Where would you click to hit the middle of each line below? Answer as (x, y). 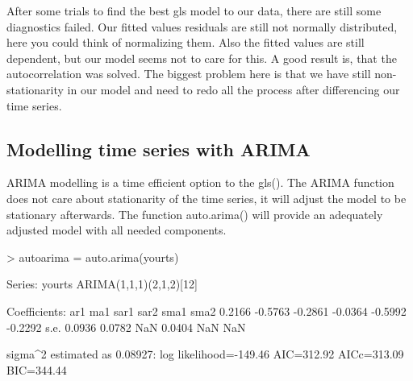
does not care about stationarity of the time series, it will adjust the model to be (206, 198)
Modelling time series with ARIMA (159, 149)
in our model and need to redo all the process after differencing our (234, 89)
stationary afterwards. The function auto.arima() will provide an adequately (195, 214)
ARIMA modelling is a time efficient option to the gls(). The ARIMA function (200, 182)
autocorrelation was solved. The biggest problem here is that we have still (189, 74)
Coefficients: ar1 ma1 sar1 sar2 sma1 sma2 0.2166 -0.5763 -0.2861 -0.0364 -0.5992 (206, 311)
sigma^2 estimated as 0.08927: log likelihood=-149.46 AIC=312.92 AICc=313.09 (205, 354)
